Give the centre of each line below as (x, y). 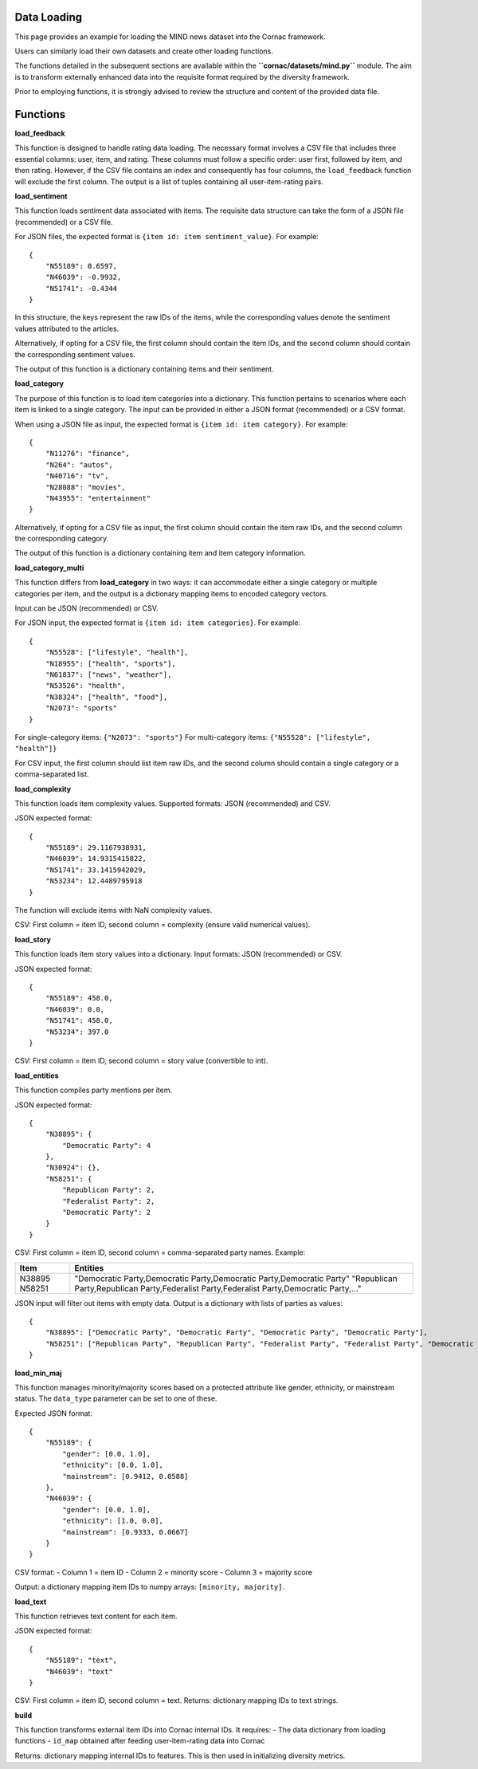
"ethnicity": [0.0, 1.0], (113, 1465)
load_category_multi (49, 568)
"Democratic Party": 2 (107, 1213)
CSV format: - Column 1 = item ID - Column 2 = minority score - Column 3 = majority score (163, 1572)
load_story (33, 939)
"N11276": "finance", (88, 454)
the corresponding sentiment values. (75, 354)
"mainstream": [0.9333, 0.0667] (125, 1532)
